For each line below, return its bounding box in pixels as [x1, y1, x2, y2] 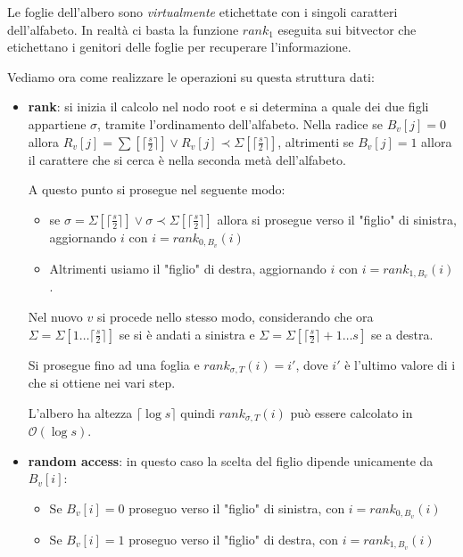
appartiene [28, 114, 87, 133]
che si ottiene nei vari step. [28, 373, 176, 392]
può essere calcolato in [290, 403, 413, 422]
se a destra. [370, 324, 434, 343]
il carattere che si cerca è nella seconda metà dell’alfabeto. [28, 150, 346, 168]
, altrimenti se [277, 132, 354, 151]
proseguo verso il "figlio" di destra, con [128, 529, 339, 548]
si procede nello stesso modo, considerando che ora [96, 307, 374, 326]
